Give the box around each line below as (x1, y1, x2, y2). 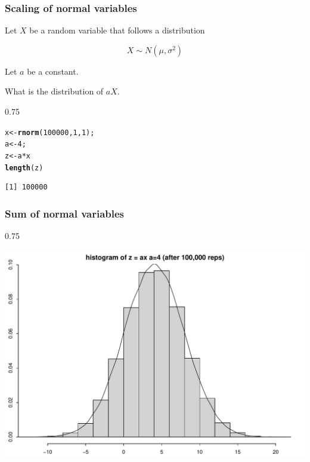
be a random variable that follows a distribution (29, 24, 205, 36)
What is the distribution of (5, 85, 104, 97)
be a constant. (27, 65, 79, 77)
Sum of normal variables (5, 206, 125, 221)
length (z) (5, 163, 44, 172)
